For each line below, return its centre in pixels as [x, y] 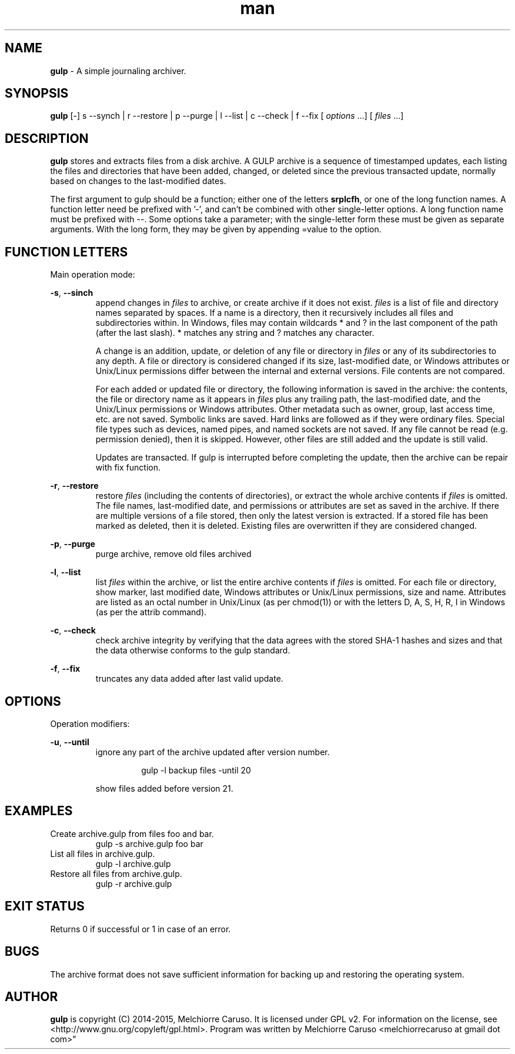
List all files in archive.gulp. [103, 853]
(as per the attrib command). [151, 612]
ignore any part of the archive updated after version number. [213, 752]
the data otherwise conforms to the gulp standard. [193, 651]
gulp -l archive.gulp [133, 863]
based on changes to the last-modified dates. [138, 181]
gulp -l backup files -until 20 [196, 770]
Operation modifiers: [90, 723]
